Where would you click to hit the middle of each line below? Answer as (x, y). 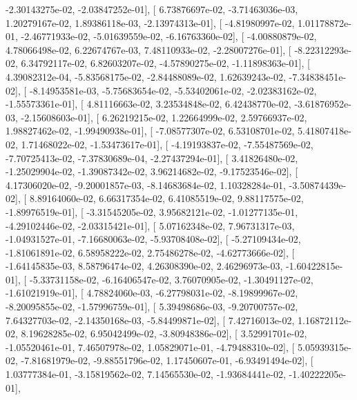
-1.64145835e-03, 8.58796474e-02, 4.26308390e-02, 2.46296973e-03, (144, 266)
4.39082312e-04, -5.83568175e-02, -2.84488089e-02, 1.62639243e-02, (146, 76)
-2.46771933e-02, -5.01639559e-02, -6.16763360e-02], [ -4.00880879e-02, (169, 36)
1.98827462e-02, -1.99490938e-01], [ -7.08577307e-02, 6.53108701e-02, (150, 131)
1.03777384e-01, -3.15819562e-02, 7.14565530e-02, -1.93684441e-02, (146, 374)
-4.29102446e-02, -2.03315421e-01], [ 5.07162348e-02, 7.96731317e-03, (150, 225)
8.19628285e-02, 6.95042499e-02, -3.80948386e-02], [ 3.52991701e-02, (164, 333)
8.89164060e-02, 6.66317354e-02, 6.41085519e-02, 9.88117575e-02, (166, 198)
